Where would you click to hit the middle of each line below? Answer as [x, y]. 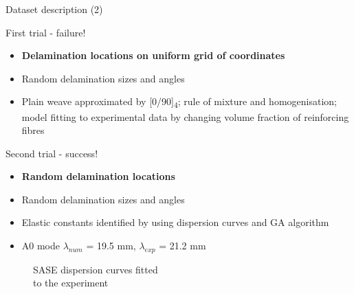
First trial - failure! [46, 32]
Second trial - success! [52, 153]
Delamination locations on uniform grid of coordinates [153, 55]
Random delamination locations [98, 176]
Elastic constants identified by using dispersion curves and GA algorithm [175, 222]
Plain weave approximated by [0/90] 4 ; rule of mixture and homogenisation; [179, 102]
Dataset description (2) [54, 9]
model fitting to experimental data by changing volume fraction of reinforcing [185, 116]
